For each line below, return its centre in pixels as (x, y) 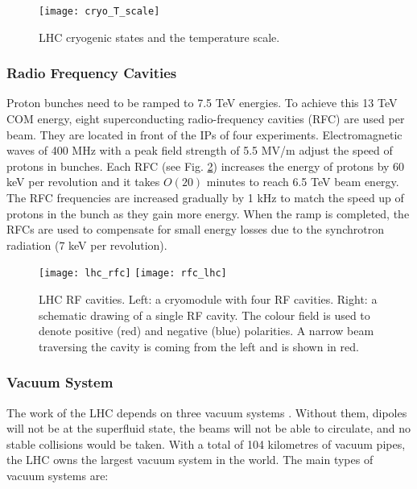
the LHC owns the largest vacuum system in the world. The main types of (190, 460)
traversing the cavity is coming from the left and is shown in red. (199, 346)
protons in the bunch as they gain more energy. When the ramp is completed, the (208, 213)
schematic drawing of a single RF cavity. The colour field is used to (204, 315)
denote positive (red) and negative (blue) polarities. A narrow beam (206, 331)
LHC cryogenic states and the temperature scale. (159, 37)
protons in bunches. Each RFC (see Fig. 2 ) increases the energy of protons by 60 (206, 166)
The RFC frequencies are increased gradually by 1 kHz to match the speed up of (205, 198)
